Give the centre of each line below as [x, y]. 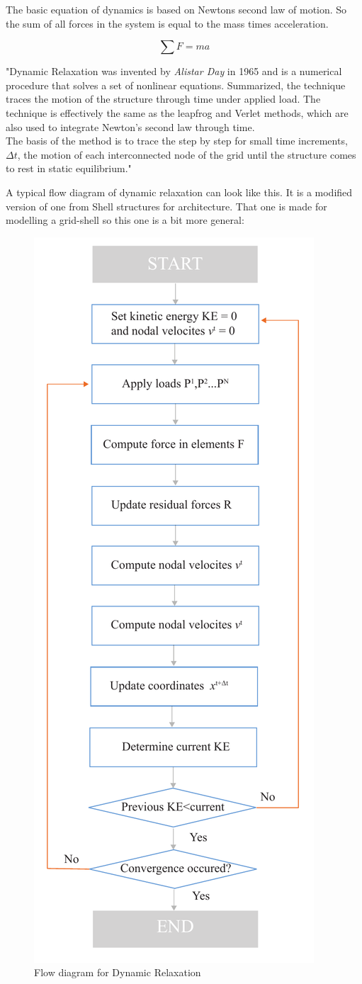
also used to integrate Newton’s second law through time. [130, 126]
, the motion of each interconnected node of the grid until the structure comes [187, 154]
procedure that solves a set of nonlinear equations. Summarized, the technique [176, 85]
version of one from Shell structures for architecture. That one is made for [166, 206]
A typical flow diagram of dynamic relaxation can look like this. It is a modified [179, 192]
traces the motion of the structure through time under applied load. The [163, 99]
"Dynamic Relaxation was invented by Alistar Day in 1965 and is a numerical [174, 71]
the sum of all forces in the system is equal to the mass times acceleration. [167, 23]
